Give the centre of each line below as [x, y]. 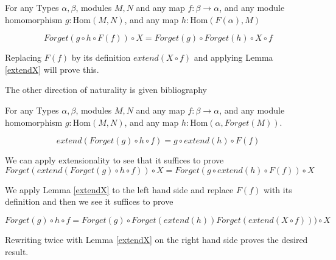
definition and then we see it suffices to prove [89, 201]
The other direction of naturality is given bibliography [106, 90]
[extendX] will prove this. [52, 69]
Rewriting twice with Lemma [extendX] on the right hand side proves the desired [156, 239]
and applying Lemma [233, 57]
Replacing [23, 57]
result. [17, 251]
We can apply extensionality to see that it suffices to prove [114, 160]
